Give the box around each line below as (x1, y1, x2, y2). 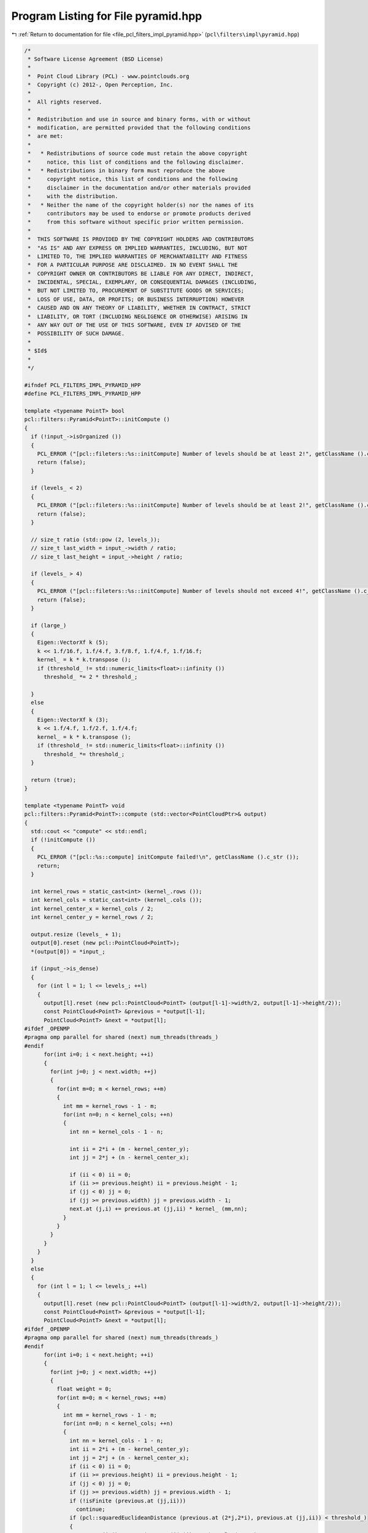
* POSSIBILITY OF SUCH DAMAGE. (28, 330, 125, 337)
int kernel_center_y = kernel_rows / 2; (31, 914, 154, 920)
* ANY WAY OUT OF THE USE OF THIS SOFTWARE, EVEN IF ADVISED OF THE (28, 322, 242, 329)
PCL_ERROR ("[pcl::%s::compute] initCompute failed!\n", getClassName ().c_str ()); (37, 854, 300, 861)
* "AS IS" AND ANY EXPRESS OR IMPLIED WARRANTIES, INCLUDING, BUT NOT (28, 244, 248, 251)
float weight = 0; (56, 1386, 112, 1393)
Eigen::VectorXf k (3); (37, 716, 109, 723)
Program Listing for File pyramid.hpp (11, 9, 202, 23)
